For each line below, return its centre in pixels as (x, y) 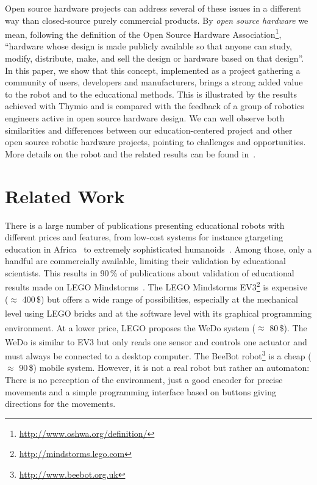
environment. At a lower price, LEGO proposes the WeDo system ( (130, 327)
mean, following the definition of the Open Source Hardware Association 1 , (143, 33)
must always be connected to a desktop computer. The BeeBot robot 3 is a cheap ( (158, 355)
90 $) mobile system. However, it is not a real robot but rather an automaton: (164, 368)
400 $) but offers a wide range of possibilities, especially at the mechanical (160, 299)
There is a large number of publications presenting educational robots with (145, 225)
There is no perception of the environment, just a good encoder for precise (144, 379)
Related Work (65, 196)
